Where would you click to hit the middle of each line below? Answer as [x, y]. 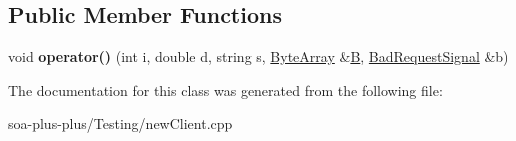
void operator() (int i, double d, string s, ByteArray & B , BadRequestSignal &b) [258, 56]
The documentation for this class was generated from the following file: [225, 89]
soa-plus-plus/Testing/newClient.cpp [120, 123]
